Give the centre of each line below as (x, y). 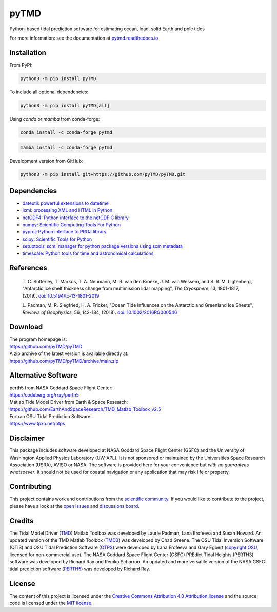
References (28, 268)
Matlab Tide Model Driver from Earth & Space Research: (69, 402)
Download (26, 327)
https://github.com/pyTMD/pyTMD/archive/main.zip (64, 361)
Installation (28, 53)
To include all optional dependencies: (49, 92)
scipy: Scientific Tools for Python (57, 239)
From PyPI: (21, 65)
